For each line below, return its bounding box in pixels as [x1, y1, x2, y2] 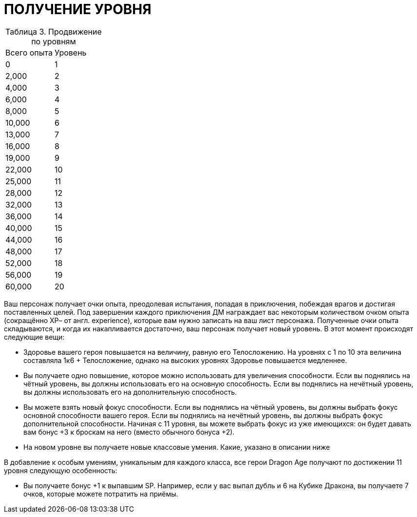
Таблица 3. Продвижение [5, 26, 102, 37]
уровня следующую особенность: [4, 466, 117, 475]
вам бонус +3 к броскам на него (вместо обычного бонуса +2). [23, 427, 235, 436]
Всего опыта [5, 47, 53, 57]
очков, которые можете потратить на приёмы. [23, 489, 178, 498]
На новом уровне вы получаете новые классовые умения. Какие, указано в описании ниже [23, 442, 330, 451]
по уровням [31, 36, 76, 46]
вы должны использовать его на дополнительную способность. [23, 387, 237, 396]
